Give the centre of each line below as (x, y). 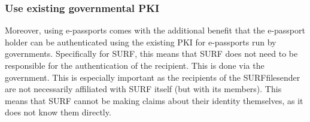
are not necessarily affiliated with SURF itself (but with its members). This (143, 89)
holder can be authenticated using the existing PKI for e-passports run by (141, 42)
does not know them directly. (58, 112)
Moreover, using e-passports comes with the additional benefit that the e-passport (155, 30)
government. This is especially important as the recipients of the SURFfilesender (153, 77)
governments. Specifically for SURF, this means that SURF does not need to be (151, 54)
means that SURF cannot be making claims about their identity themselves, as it (154, 100)
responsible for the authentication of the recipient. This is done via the (135, 65)
